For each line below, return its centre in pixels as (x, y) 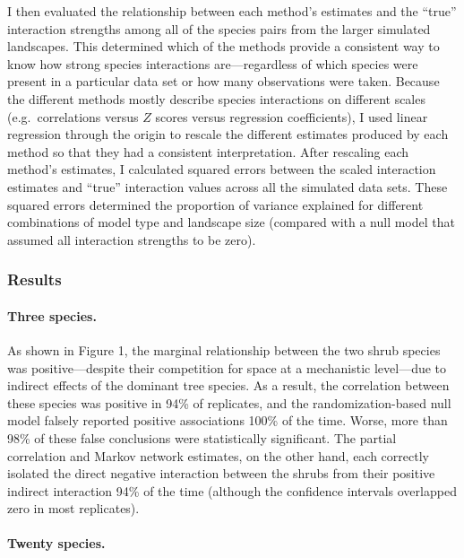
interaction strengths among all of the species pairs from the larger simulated (219, 28)
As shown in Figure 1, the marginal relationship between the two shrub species (224, 349)
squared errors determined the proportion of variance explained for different (215, 204)
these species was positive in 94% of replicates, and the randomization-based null (229, 402)
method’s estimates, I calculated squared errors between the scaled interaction (222, 169)
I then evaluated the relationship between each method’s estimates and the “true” (232, 11)
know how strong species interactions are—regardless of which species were (213, 63)
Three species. (52, 315)
